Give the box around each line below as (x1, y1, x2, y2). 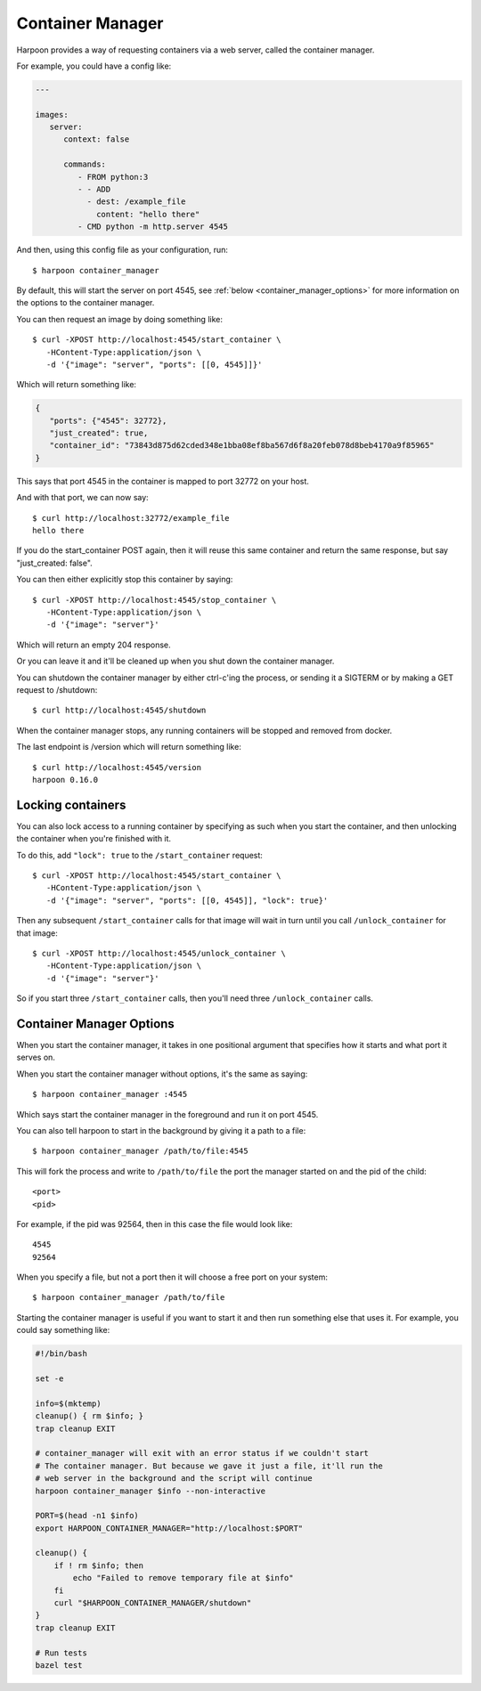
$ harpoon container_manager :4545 (32, 1089, 188, 1100)
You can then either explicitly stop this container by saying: (16, 574, 233, 585)
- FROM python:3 (77, 172, 149, 182)
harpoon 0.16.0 (32, 775, 99, 785)
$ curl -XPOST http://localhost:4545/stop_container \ (32, 595, 277, 605)
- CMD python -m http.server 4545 (77, 222, 229, 232)
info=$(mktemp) (35, 1398, 102, 1409)
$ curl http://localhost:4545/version (32, 762, 202, 772)
